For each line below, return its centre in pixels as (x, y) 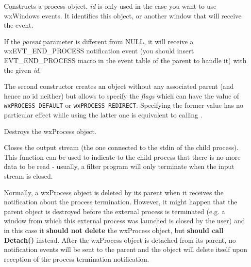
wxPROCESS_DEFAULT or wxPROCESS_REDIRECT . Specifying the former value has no (124, 105)
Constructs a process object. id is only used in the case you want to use (110, 6)
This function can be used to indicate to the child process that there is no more (122, 157)
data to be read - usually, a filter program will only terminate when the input (119, 166)
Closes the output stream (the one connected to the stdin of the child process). (121, 147)
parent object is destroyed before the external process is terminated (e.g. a (115, 211)
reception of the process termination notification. (76, 259)
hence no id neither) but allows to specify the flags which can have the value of (122, 95)
